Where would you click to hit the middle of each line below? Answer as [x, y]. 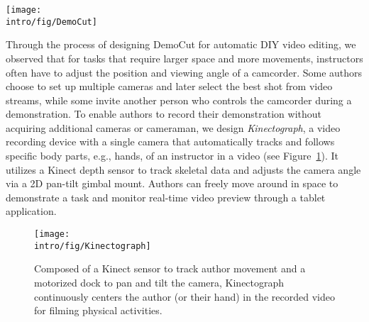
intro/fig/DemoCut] [51, 22]
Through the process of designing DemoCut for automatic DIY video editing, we [181, 44]
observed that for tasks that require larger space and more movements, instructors [184, 58]
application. [31, 211]
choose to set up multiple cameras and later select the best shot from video [169, 86]
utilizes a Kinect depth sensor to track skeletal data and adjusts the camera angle [183, 169]
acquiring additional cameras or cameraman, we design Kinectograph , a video [173, 127]
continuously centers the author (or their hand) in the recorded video [184, 296]
